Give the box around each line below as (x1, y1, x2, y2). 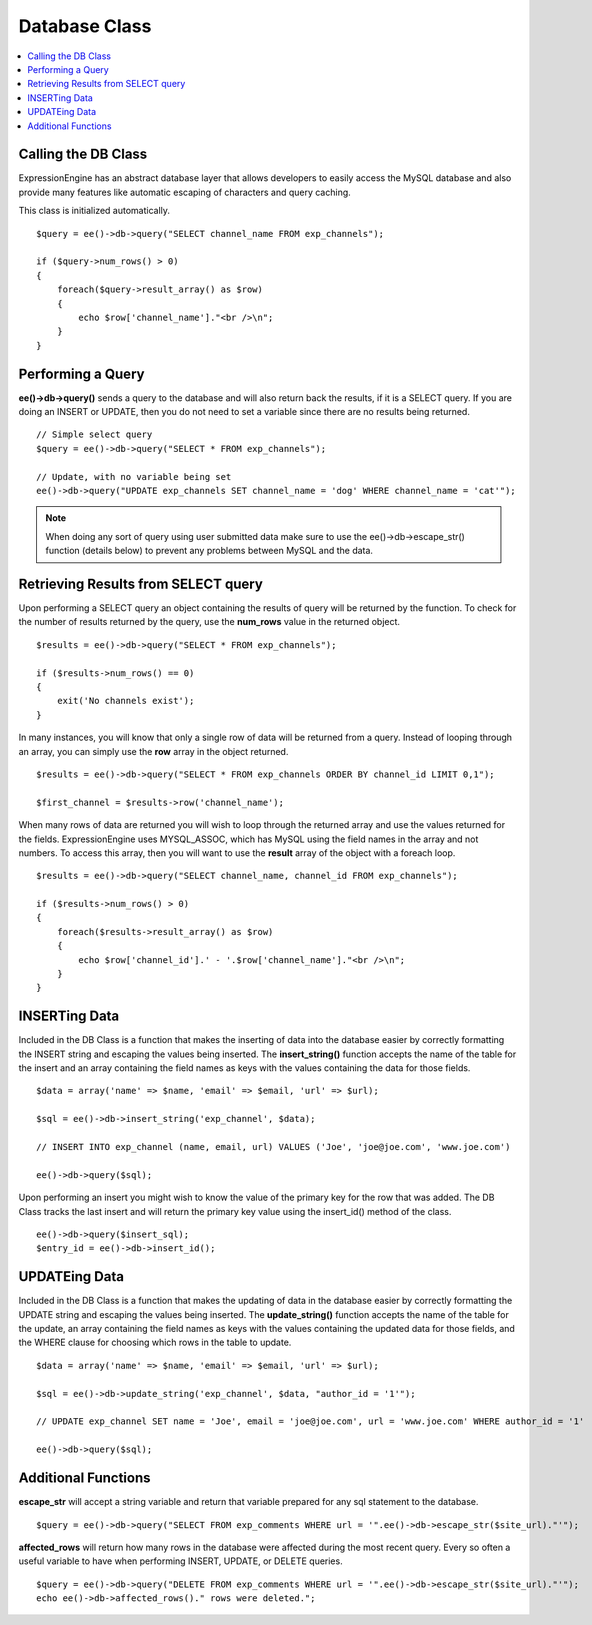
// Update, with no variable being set (36, 471, 232, 482)
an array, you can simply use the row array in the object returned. (18, 745, 289, 757)
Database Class (18, 15, 152, 37)
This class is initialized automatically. (18, 205, 170, 217)
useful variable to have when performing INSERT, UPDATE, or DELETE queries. (18, 1555, 344, 1567)
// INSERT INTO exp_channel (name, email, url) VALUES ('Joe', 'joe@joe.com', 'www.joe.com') (36, 1141, 511, 1153)
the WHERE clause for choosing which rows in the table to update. (18, 1336, 292, 1349)
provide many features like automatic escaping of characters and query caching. (18, 186, 352, 198)
